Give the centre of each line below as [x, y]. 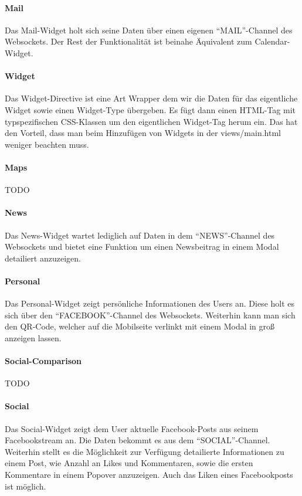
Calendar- [272, 41]
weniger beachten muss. [47, 144]
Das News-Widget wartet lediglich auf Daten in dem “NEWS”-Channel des [140, 235]
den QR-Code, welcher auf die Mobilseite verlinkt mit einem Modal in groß [140, 326]
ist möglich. [26, 486]
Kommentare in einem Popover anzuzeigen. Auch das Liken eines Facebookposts [149, 475]
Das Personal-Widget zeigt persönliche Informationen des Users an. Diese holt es [150, 303]
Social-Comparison [43, 361]
